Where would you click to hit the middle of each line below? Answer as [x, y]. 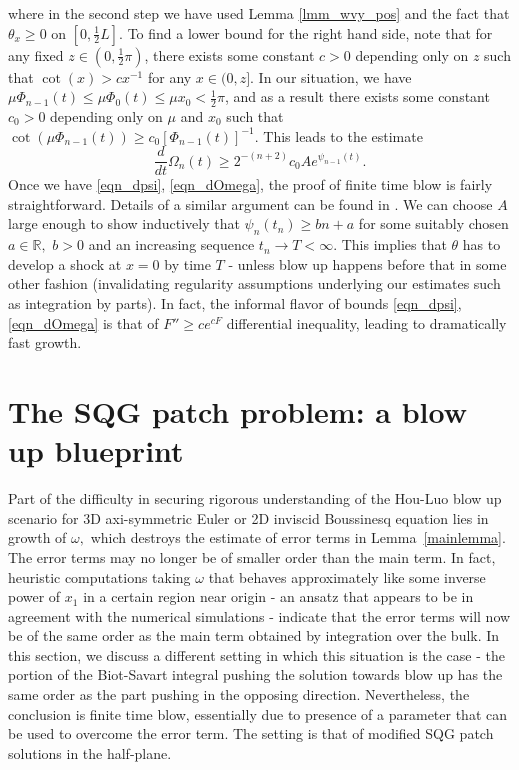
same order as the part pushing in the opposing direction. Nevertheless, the [239, 694]
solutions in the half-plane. [90, 752]
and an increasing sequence [171, 244]
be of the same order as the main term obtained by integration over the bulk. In [254, 635]
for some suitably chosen [433, 223]
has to [481, 244]
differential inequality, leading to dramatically [366, 322]
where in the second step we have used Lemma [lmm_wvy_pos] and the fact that [259, 13]
